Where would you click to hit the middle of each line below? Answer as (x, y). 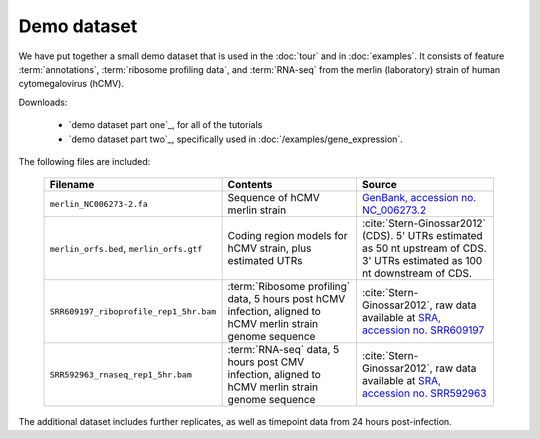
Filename (72, 185)
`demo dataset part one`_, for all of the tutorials (165, 125)
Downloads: (43, 102)
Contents (250, 185)
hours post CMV (266, 362)
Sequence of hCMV (273, 198)
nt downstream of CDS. (416, 273)
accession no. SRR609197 (423, 330)
